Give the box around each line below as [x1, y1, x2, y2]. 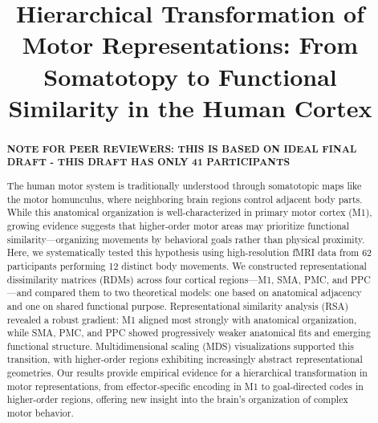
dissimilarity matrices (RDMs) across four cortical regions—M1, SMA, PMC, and [6, 272, 348, 286]
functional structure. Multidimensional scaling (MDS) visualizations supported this [6, 339, 354, 352]
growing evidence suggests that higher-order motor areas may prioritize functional [6, 218, 350, 232]
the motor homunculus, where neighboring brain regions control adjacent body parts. [6, 192, 363, 205]
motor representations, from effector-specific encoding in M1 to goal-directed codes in [6, 379, 364, 392]
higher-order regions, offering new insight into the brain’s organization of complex [6, 392, 348, 406]
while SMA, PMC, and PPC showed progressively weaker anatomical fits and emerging [6, 326, 371, 340]
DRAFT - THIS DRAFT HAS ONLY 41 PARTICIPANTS [6, 155, 291, 169]
